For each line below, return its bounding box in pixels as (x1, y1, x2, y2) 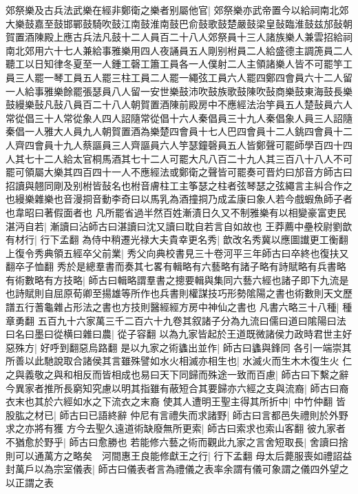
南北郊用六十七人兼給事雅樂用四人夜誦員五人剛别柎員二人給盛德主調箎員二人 (6, 43, 352, 57)
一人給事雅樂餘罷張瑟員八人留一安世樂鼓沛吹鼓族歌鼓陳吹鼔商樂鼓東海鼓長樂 (6, 83, 352, 98)
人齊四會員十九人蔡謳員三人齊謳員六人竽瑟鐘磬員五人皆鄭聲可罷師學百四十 (6, 137, 343, 152)
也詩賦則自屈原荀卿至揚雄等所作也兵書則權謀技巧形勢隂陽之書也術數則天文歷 (6, 286, 352, 300)
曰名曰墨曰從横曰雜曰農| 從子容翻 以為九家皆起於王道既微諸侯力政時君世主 (6, 327, 343, 341)
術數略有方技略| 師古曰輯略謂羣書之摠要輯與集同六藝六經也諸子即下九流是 (14, 272, 349, 287)
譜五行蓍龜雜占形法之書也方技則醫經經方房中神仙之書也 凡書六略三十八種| (6, 300, 339, 314)
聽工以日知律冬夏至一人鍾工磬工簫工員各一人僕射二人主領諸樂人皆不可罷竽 (6, 56, 343, 71)
